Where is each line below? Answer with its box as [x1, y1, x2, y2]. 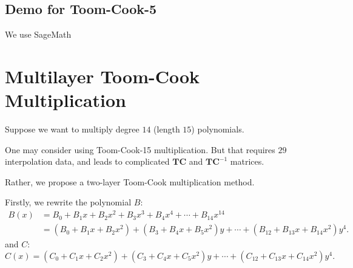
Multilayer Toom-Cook [5, 63, 200, 88]
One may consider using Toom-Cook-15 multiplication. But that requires [5, 143, 275, 156]
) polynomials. [191, 123, 244, 136]
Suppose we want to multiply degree [5, 123, 140, 136]
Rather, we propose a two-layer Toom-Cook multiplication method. [5, 175, 255, 188]
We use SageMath [5, 28, 72, 41]
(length [153, 123, 180, 136]
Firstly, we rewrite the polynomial [5, 196, 132, 208]
